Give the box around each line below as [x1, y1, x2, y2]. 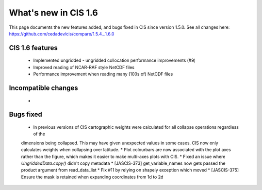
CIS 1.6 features [9, 44, 58, 52]
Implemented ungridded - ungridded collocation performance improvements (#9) [33, 57, 196, 63]
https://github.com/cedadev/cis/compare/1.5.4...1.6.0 [9, 31, 115, 36]
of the [33, 131, 46, 137]
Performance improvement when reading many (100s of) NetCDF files [33, 71, 173, 77]
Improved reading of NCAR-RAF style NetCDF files [33, 64, 134, 70]
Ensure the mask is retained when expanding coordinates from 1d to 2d [21, 174, 164, 180]
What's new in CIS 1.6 [9, 7, 98, 18]
